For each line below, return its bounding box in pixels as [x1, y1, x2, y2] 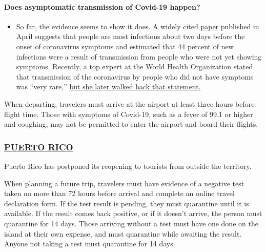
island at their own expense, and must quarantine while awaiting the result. [4, 228, 242, 239]
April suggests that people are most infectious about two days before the [16, 31, 245, 42]
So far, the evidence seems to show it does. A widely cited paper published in [16, 21, 259, 31]
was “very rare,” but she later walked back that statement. [16, 81, 201, 92]
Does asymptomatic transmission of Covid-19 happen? [4, 1, 200, 12]
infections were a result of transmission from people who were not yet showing [16, 51, 262, 62]
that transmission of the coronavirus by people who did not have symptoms [16, 71, 254, 82]
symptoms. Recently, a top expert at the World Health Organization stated [16, 61, 253, 72]
